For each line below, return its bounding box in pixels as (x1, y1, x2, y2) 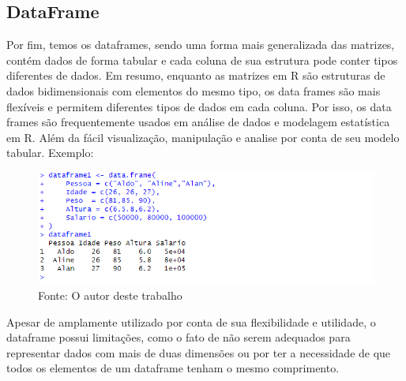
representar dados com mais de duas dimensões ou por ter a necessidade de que (6, 344, 391, 360)
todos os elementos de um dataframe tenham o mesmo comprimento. (6, 360, 340, 376)
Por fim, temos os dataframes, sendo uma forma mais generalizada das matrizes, (6, 36, 395, 53)
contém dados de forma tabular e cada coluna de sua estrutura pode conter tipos (6, 51, 398, 68)
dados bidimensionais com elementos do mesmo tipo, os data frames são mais (6, 82, 381, 99)
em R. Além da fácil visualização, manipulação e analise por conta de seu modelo (6, 129, 400, 145)
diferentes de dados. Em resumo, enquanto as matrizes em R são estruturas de (6, 67, 385, 84)
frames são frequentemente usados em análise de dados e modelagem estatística (6, 114, 390, 130)
